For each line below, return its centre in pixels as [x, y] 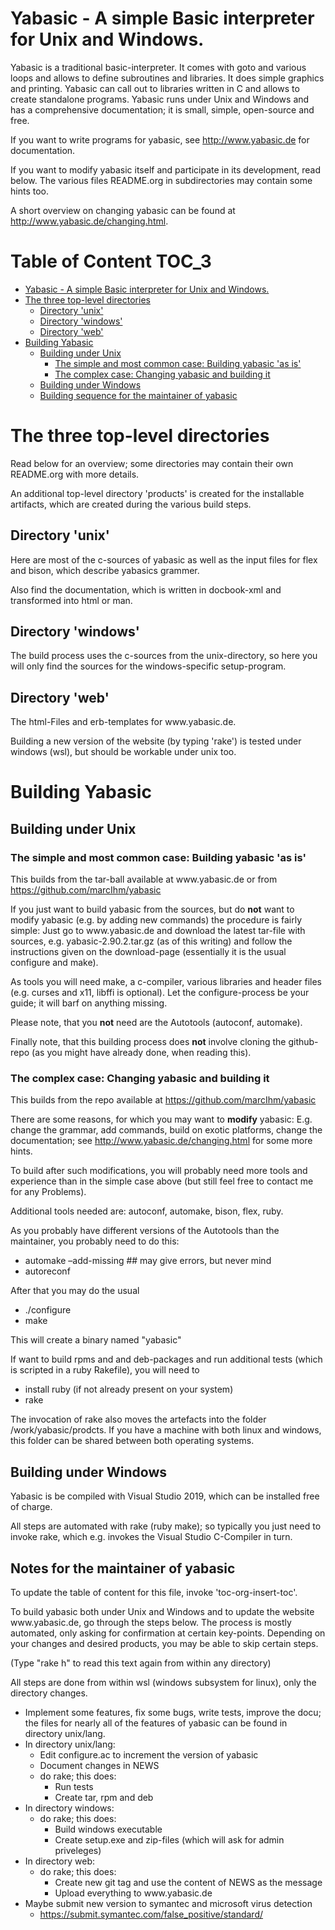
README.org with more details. [75, 474]
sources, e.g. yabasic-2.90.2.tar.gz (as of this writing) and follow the [151, 941]
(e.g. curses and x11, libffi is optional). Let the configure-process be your [160, 993]
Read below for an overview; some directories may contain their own [152, 463]
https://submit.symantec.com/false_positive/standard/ [151, 1914]
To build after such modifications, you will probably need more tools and [159, 1171]
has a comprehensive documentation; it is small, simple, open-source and [162, 109]
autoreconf [47, 1271]
